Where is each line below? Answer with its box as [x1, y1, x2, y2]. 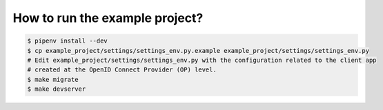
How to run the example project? [12, 10, 204, 25]
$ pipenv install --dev [27, 37, 108, 45]
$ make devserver [27, 85, 86, 93]
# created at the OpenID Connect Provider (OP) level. [27, 66, 217, 74]
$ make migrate [27, 76, 79, 83]
